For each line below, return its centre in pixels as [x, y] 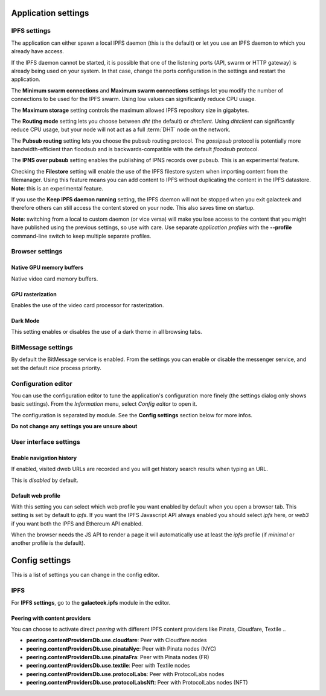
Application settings [50, 13]
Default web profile [36, 495]
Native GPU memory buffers [47, 268]
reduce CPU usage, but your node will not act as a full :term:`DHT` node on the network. [121, 129]
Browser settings [37, 252]
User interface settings [46, 441]
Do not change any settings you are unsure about [74, 426]
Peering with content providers [51, 618]
